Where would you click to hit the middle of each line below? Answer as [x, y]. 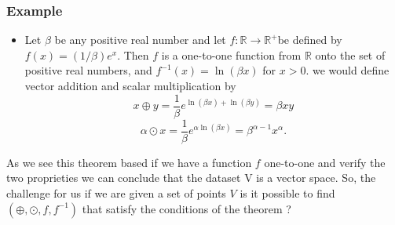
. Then [133, 54]
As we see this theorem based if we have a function [129, 162]
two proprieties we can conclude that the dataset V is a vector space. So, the [191, 178]
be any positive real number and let [140, 40]
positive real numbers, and [88, 70]
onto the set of [350, 54]
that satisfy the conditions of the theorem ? [187, 208]
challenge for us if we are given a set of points [116, 192]
